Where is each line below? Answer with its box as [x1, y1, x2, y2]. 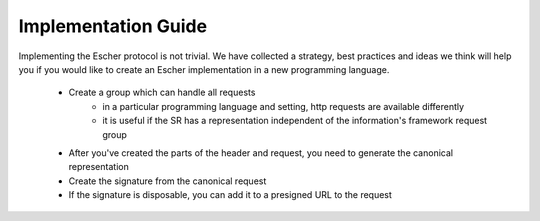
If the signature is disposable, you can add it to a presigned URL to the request [68, 189, 392, 201]
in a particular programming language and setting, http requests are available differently [102, 100, 465, 112]
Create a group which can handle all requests [68, 86, 256, 99]
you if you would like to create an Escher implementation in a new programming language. [18, 63, 390, 75]
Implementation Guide [18, 15, 208, 37]
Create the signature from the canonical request [68, 175, 267, 187]
